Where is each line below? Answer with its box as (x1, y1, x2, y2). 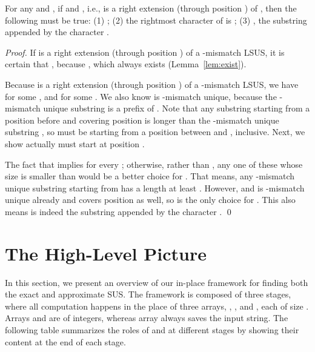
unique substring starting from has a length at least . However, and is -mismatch (5, 181, 305, 194)
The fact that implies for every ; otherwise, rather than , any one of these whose (5, 158, 303, 170)
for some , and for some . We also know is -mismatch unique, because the (5, 90, 277, 102)
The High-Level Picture (5, 241, 207, 265)
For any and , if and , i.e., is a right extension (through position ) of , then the (5, 2, 297, 14)
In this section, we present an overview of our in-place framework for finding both (5, 276, 308, 288)
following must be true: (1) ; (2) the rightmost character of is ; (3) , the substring (5, 13, 307, 26)
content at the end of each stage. (5, 335, 126, 348)
